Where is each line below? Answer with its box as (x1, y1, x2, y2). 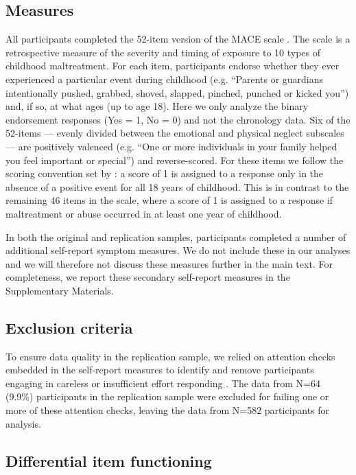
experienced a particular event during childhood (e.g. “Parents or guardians (5, 71, 324, 86)
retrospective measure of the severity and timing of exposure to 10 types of (5, 45, 321, 59)
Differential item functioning (5, 450, 212, 471)
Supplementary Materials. (5, 283, 114, 297)
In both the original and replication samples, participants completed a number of (5, 229, 346, 244)
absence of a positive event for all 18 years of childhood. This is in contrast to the (5, 179, 349, 194)
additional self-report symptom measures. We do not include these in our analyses (5, 243, 351, 257)
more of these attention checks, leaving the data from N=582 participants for (5, 403, 330, 417)
